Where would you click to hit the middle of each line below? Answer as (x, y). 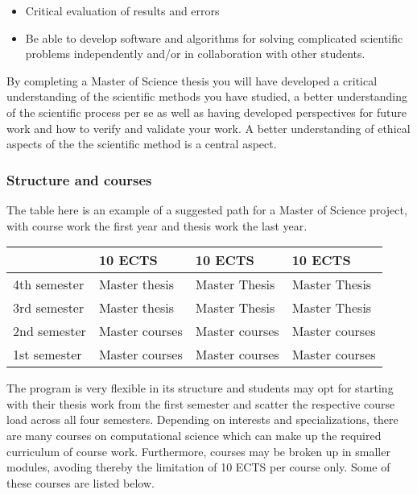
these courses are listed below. (81, 482)
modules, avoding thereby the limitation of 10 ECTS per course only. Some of (198, 467)
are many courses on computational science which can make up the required (194, 435)
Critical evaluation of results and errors (122, 10)
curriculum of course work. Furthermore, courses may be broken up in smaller (198, 451)
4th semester (49, 284)
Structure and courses (79, 179)
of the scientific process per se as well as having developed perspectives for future (206, 112)
